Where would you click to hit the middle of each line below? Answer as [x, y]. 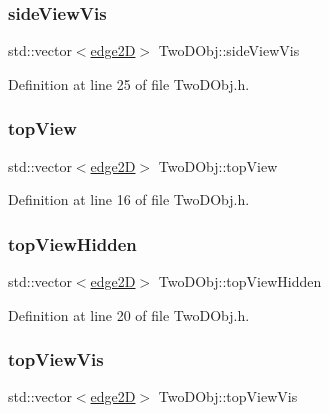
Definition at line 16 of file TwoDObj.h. [129, 199]
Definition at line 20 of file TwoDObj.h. [129, 314]
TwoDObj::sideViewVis [229, 50]
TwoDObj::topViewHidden [240, 281]
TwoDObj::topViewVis [228, 396]
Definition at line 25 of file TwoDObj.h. [129, 83]
